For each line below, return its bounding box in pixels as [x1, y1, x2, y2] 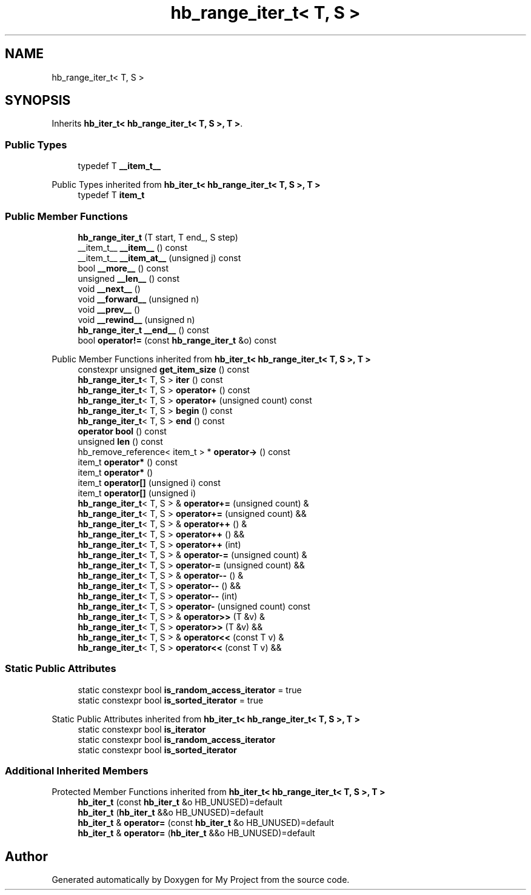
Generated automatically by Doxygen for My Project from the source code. [52, 874, 350, 885]
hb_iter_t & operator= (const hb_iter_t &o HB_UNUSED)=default [78, 817, 334, 828]
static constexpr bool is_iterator [78, 724, 206, 734]
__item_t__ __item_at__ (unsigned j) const [78, 252, 241, 263]
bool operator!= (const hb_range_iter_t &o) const [78, 334, 277, 345]
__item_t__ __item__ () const [78, 242, 188, 253]
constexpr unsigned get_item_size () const [78, 364, 250, 374]
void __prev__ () [78, 304, 141, 314]
